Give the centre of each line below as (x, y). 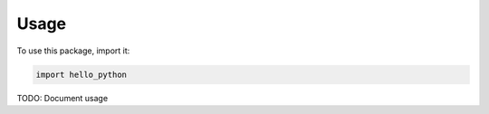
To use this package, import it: (73, 51)
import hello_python (81, 74)
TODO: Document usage (62, 98)
